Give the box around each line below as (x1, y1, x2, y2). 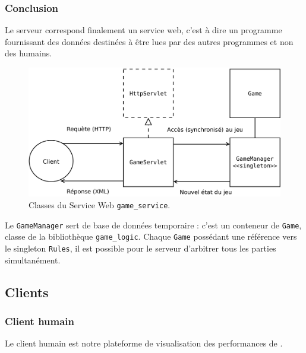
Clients (5, 282, 49, 301)
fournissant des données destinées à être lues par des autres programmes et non (5, 35, 294, 47)
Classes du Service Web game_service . (29, 198, 171, 211)
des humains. (5, 47, 52, 59)
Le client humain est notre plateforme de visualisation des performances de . (5, 337, 283, 349)
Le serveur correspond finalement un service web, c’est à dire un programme (5, 24, 282, 36)
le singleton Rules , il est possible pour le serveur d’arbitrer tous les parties (5, 241, 276, 254)
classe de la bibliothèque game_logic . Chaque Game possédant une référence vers (5, 230, 297, 243)
